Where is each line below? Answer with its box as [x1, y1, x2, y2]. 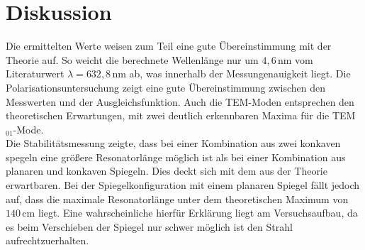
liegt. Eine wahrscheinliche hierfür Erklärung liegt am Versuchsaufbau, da [38, 205, 358, 220]
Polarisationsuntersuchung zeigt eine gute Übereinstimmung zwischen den [6, 80, 326, 94]
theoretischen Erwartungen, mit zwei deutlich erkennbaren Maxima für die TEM [6, 108, 356, 123]
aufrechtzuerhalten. [6, 233, 89, 248]
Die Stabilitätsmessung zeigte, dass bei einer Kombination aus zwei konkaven [6, 136, 341, 151]
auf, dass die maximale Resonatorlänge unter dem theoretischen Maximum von [6, 191, 349, 206]
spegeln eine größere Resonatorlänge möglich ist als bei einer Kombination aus [6, 149, 346, 164]
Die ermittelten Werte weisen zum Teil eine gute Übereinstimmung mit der [6, 38, 332, 53]
